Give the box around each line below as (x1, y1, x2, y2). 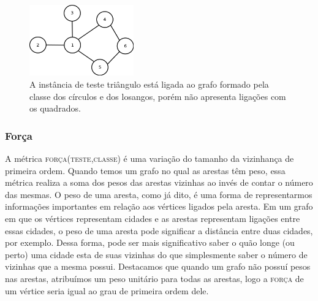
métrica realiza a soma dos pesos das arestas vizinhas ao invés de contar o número (5, 176, 313, 189)
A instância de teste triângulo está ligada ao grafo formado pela (29, 78, 269, 91)
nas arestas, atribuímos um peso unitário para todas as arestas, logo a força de (5, 272, 304, 284)
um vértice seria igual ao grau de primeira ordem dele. (5, 284, 209, 297)
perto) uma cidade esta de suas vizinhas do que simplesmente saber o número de (5, 248, 308, 261)
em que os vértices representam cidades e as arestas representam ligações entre (5, 212, 300, 225)
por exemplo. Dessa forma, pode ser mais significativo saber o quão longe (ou (5, 236, 295, 249)
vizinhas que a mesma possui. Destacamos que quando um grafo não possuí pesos (5, 260, 311, 273)
